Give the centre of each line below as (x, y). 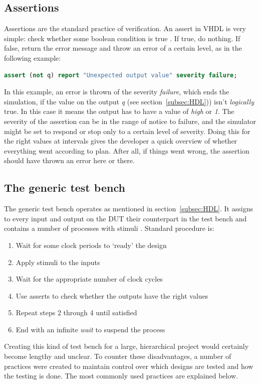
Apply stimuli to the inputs (58, 262)
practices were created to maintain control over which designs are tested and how (129, 366)
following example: (33, 57)
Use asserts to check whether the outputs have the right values (112, 295)
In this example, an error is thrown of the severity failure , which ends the (117, 92)
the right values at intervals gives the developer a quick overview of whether (121, 141)
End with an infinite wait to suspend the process (90, 329)
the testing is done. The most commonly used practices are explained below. (121, 376)
